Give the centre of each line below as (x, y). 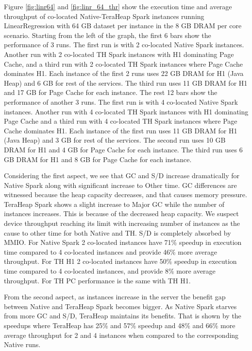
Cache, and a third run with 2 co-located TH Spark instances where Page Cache (124, 64)
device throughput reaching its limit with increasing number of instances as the (122, 223)
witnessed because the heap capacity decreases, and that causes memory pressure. (126, 194)
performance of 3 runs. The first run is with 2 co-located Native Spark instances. (124, 45)
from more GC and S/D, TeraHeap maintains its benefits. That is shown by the (123, 316)
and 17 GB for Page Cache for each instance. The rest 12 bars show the (111, 92)
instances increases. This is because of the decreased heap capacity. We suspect (121, 213)
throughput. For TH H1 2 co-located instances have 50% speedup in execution (120, 261)
